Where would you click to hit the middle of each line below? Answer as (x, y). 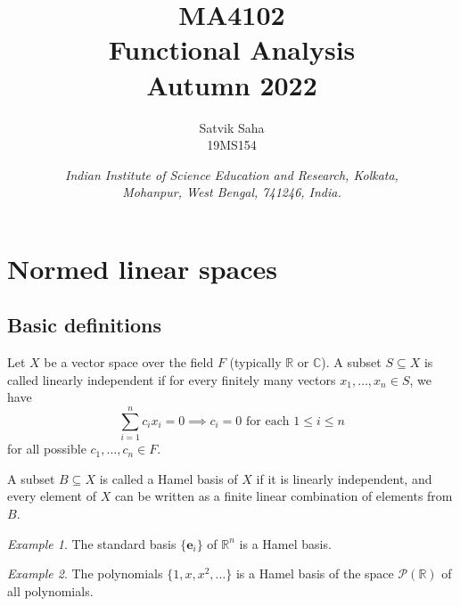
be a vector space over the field (129, 362)
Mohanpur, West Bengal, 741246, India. (232, 192)
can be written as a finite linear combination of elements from (283, 496)
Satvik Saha (232, 127)
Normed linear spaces (142, 268)
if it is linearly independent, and (344, 478)
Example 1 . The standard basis (92, 543)
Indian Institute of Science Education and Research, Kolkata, (232, 174)
